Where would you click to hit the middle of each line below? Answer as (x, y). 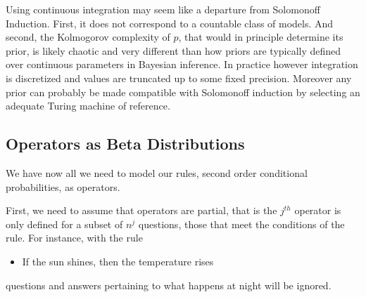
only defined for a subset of (64, 224)
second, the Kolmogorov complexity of (88, 37)
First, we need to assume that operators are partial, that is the (141, 210)
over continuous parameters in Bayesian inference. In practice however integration (182, 64)
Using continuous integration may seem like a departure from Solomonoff (163, 9)
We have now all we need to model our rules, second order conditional (157, 172)
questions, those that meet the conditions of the (241, 224)
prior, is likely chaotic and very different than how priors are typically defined (173, 50)
